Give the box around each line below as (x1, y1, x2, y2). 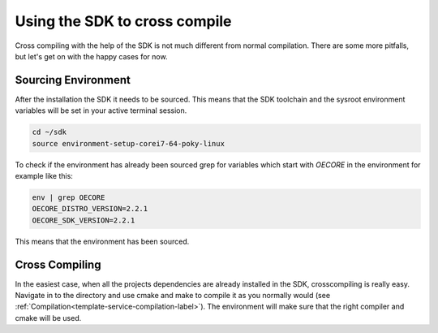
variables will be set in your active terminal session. (15, 106, 187, 115)
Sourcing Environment (15, 73, 131, 87)
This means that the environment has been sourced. (15, 236, 190, 246)
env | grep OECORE (32, 192, 105, 202)
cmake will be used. (15, 313, 82, 322)
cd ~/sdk (32, 128, 67, 137)
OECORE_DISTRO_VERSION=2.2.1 (32, 204, 148, 214)
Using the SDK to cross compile (15, 12, 232, 30)
